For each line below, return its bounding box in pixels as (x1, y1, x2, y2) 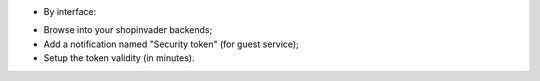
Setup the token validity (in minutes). (43, 52, 195, 64)
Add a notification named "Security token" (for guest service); (43, 38, 299, 50)
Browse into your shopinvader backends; (43, 24, 213, 36)
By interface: (43, 6, 97, 17)
